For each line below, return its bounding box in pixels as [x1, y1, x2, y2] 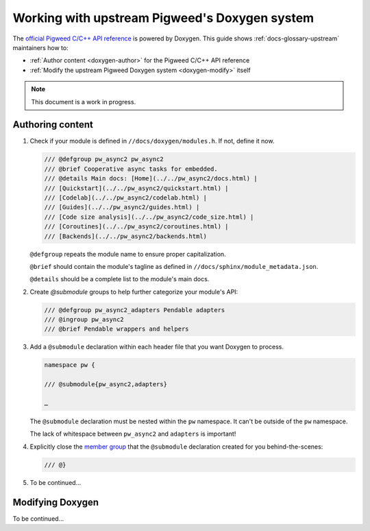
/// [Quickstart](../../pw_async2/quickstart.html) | [44, 184, 229, 192]
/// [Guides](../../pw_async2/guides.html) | [44, 203, 200, 211]
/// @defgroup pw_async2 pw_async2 [44, 155, 164, 163]
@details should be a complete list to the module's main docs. [29, 275, 210, 283]
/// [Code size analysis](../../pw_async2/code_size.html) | [44, 213, 254, 221]
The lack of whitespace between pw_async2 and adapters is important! [29, 429, 236, 438]
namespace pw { [44, 361, 95, 369]
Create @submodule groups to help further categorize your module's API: [29, 287, 238, 296]
